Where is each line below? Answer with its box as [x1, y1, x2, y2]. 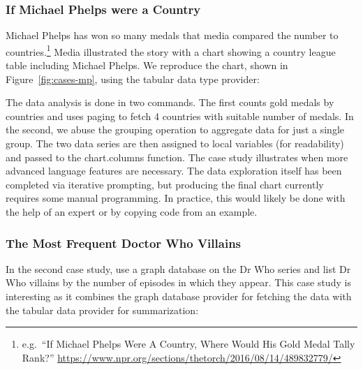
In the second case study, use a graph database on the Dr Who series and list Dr [6, 261, 351, 276]
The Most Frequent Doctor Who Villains [6, 234, 242, 251]
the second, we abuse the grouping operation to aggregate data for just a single [6, 122, 345, 137]
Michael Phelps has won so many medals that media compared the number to [6, 28, 339, 43]
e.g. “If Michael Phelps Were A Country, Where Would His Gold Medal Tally [22, 336, 355, 351]
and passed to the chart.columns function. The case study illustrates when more [6, 149, 348, 164]
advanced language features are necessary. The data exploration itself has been [6, 163, 342, 178]
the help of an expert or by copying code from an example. [6, 205, 258, 219]
